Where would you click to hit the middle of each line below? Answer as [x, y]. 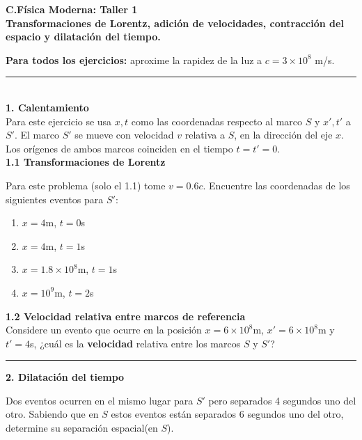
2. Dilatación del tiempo [65, 377]
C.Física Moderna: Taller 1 [72, 9]
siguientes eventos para [55, 199]
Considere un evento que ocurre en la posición [104, 330]
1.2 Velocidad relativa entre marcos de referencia [126, 316]
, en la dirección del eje [283, 135]
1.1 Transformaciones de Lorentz [86, 162]
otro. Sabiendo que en [52, 414]
